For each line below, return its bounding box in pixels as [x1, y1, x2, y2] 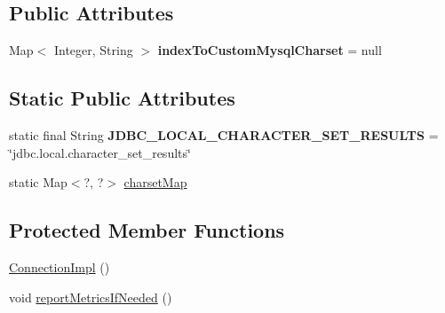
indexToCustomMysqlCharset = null [157, 41, 382, 59]
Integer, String [53, 41, 133, 59]
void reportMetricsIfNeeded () [9, 287, 172, 306]
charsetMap [123, 173, 187, 192]
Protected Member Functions [9, 216, 285, 244]
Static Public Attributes [9, 84, 235, 112]
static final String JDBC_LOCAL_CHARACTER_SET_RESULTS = [9, 126, 439, 144]
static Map [9, 173, 68, 192]
